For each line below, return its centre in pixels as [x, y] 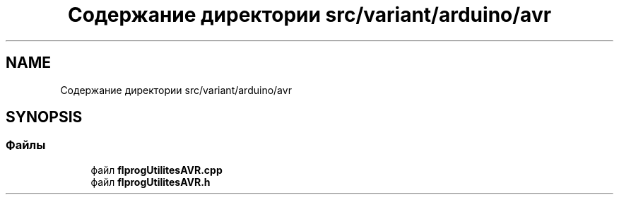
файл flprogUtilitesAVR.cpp [157, 170]
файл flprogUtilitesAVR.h [151, 182]
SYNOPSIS [44, 117]
